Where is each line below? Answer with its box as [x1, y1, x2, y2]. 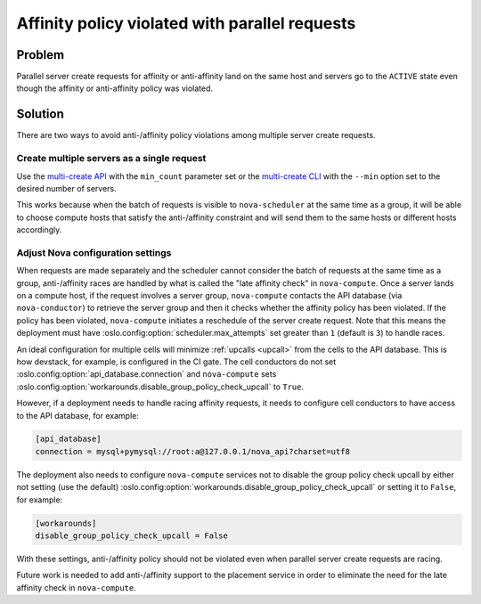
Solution [16, 107, 64, 122]
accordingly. [16, 224, 62, 235]
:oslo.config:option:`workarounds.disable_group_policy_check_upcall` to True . [16, 381, 305, 392]
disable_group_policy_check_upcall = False [35, 531, 229, 541]
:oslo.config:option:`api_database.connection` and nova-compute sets [16, 369, 277, 380]
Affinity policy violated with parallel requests [16, 13, 356, 33]
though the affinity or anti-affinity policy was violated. [16, 83, 214, 94]
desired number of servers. [16, 183, 117, 193]
